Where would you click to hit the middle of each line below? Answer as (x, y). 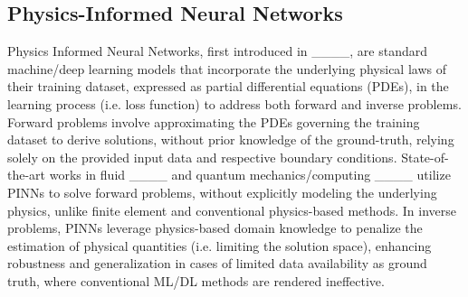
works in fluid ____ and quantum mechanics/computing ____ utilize (250, 175)
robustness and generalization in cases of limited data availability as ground (217, 263)
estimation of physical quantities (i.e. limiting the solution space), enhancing (220, 245)
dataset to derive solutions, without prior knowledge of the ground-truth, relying (231, 139)
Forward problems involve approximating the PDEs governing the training (214, 121)
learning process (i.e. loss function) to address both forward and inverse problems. (234, 103)
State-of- (425, 157)
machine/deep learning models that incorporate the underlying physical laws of (227, 68)
